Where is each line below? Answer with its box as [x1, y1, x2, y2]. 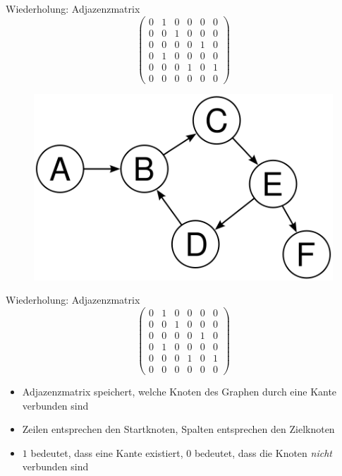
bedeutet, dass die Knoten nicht [194, 445, 332, 460]
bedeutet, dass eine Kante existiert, [30, 445, 183, 460]
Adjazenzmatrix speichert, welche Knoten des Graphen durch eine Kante [22, 384, 337, 399]
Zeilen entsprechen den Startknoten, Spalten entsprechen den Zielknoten [22, 422, 335, 436]
